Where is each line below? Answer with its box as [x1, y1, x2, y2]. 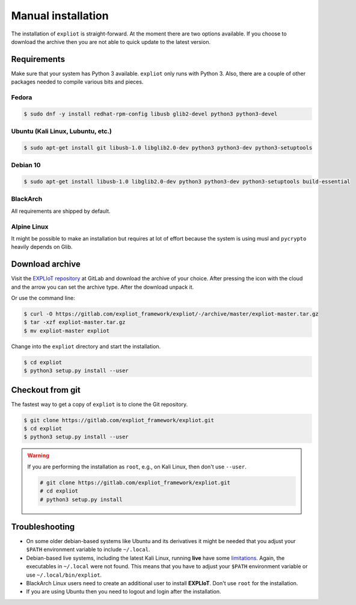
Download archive [11, 259, 81, 269]
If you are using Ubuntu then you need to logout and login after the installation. [26, 588, 221, 595]
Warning [27, 452, 49, 459]
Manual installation [11, 9, 109, 22]
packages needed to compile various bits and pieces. [11, 78, 144, 85]
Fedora [11, 93, 32, 102]
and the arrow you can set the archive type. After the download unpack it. [11, 283, 194, 290]
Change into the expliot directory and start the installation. [11, 343, 161, 350]
